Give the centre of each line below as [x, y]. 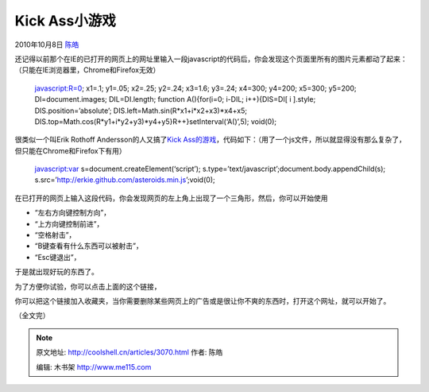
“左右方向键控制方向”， [73, 213]
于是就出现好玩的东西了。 [56, 272]
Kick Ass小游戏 [66, 21]
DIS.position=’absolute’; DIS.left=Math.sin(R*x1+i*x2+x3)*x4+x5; [141, 111]
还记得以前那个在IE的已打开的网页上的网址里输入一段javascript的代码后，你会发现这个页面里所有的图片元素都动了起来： [211, 59]
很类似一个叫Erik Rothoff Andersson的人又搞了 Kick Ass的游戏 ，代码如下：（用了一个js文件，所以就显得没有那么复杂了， [211, 140]
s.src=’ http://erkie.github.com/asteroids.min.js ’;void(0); [125, 180]
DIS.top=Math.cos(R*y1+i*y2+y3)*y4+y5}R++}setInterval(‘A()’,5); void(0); [156, 121]
